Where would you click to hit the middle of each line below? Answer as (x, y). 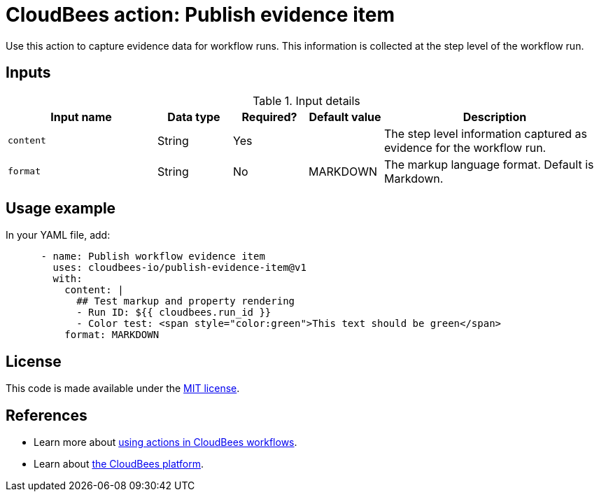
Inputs (28, 73)
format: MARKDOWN (112, 335)
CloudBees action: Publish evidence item (200, 15)
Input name (81, 117)
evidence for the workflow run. (465, 147)
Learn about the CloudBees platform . (119, 464)
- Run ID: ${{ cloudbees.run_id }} (174, 313)
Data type (194, 117)
